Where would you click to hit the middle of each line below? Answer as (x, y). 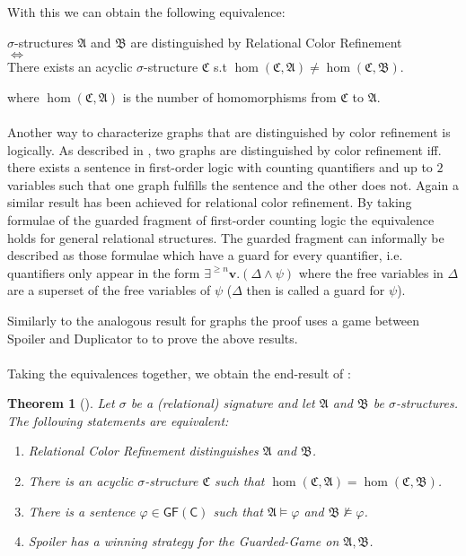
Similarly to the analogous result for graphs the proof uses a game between (214, 320)
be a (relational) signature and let (223, 403)
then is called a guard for (316, 290)
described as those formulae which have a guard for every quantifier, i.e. (205, 255)
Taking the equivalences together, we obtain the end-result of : (179, 373)
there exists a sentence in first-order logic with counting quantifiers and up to (220, 167)
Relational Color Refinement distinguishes (143, 451)
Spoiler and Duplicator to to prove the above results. (153, 338)
